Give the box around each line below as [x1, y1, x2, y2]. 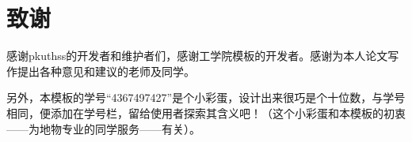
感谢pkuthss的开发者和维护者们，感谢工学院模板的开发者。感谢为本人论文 [6, 47, 388, 64]
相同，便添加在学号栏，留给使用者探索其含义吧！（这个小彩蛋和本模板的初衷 [6, 104, 406, 121]
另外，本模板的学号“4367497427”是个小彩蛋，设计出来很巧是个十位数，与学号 [6, 89, 406, 106]
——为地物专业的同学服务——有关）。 [6, 120, 200, 136]
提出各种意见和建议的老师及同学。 [17, 62, 195, 79]
